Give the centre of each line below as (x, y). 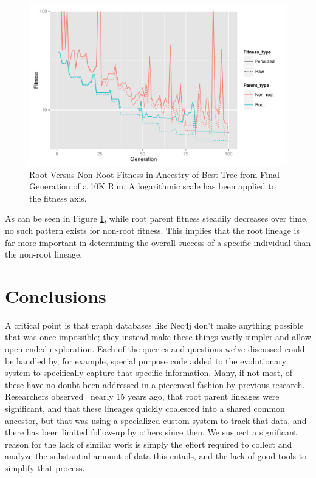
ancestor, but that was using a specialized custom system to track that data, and (156, 420)
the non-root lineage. (44, 254)
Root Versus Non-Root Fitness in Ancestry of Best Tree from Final (154, 174)
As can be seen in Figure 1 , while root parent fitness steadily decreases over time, (157, 218)
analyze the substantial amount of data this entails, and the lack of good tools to (156, 456)
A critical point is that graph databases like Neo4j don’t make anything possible (154, 325)
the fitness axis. (58, 198)
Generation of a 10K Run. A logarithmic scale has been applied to (153, 186)
